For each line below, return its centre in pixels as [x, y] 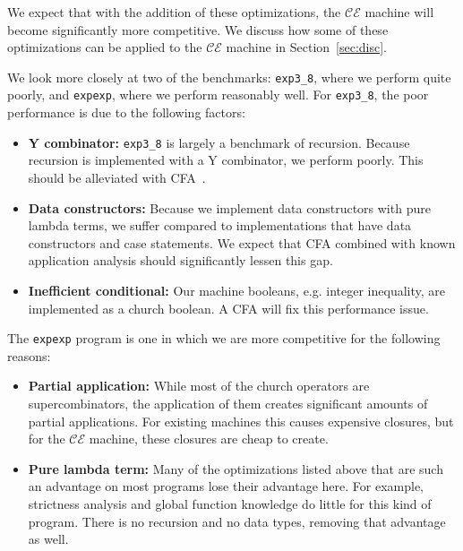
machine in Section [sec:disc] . [307, 47]
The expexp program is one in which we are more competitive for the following [224, 338]
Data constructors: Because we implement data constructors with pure [229, 207]
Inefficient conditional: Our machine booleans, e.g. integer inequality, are [237, 290]
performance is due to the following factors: [126, 112]
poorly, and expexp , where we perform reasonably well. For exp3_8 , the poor [218, 95]
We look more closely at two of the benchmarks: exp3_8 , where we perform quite [229, 77]
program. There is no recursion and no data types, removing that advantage [237, 521]
